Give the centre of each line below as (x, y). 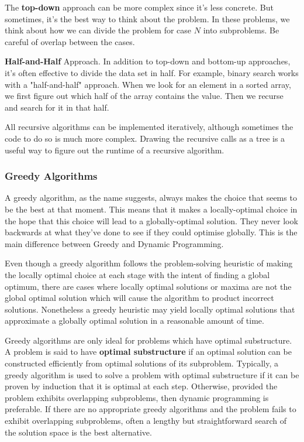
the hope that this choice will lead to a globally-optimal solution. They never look (151, 220)
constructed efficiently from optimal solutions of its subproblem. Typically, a (141, 363)
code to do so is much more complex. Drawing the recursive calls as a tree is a (145, 138)
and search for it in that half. (57, 107)
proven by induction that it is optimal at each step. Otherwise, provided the (141, 386)
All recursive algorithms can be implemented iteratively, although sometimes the (149, 127)
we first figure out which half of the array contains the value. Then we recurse (144, 96)
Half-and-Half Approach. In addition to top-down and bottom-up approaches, (148, 61)
